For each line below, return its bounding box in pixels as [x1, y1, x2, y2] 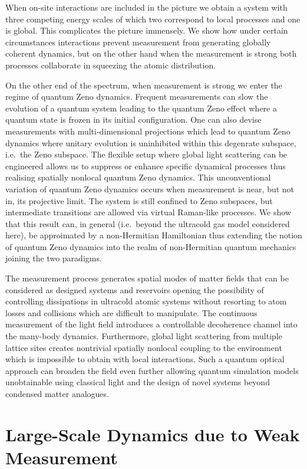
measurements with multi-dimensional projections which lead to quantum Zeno [5, 124, 291, 137]
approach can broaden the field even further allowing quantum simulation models [5, 364, 299, 376]
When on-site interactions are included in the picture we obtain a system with [5, 1, 288, 13]
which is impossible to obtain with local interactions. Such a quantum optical [5, 353, 285, 365]
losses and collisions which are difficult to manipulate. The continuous [5, 306, 258, 319]
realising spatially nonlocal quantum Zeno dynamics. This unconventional [5, 171, 271, 183]
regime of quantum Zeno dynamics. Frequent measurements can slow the [5, 90, 268, 103]
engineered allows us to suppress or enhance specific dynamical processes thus [5, 159, 286, 172]
